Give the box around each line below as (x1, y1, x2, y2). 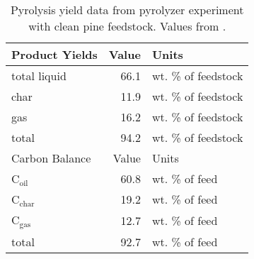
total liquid (11, 67, 67, 84)
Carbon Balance (11, 150, 91, 166)
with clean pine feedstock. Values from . (28, 18, 226, 34)
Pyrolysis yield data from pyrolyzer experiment (10, 1, 244, 18)
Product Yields (11, 46, 98, 62)
